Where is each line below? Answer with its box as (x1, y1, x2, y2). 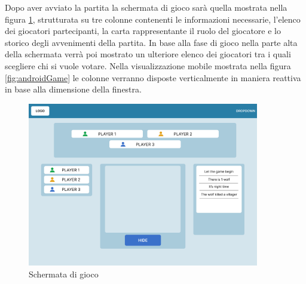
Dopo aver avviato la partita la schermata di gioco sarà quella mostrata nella (5, 1, 287, 13)
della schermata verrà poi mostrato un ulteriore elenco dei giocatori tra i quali (5, 48, 291, 60)
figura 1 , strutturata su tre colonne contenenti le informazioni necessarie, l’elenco (5, 13, 301, 25)
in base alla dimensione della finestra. (5, 83, 142, 95)
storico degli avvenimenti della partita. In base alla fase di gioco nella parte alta (5, 36, 298, 48)
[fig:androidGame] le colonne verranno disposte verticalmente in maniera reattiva (5, 71, 301, 84)
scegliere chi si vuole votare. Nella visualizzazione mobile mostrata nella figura (5, 59, 291, 72)
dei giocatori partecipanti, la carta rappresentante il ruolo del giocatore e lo (5, 24, 281, 37)
